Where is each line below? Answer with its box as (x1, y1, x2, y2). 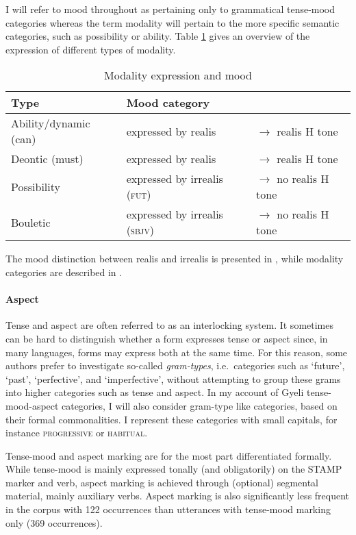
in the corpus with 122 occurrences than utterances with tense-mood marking (5, 502, 331, 517)
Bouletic (11, 214, 51, 230)
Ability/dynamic (11, 115, 90, 132)
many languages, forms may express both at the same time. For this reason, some (5, 345, 348, 359)
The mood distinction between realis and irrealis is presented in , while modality (5, 251, 344, 266)
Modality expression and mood (104, 67, 252, 84)
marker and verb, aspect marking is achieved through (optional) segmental (5, 475, 318, 489)
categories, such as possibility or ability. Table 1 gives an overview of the (5, 29, 310, 43)
